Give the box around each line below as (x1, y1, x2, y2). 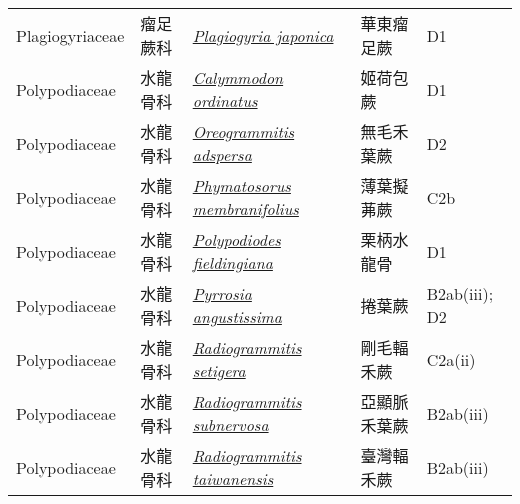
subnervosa (192, 413, 269, 436)
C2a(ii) (426, 347, 476, 371)
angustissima (192, 305, 282, 328)
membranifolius (192, 197, 299, 220)
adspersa (192, 143, 252, 166)
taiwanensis (192, 467, 274, 490)
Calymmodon (192, 66, 284, 89)
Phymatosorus (192, 174, 291, 197)
